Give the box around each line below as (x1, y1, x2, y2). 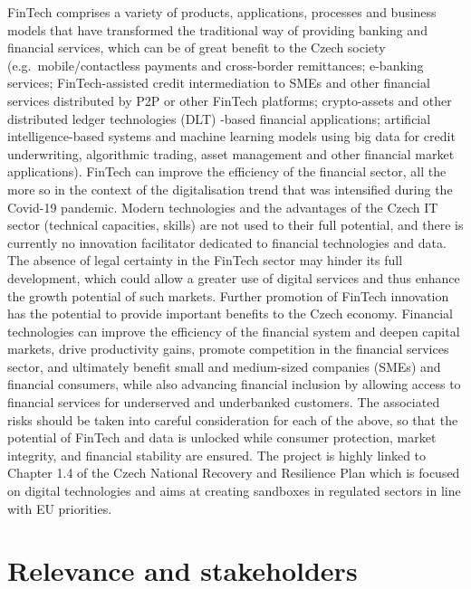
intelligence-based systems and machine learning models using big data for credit (7, 127, 456, 146)
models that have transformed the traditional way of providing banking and (7, 20, 428, 39)
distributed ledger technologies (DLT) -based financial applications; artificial (7, 109, 431, 128)
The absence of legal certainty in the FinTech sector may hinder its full (7, 251, 403, 270)
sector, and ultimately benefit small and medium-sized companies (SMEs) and (7, 356, 441, 375)
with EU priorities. (7, 499, 112, 518)
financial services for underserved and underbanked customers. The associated (7, 393, 440, 412)
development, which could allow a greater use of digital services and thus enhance (7, 268, 460, 287)
